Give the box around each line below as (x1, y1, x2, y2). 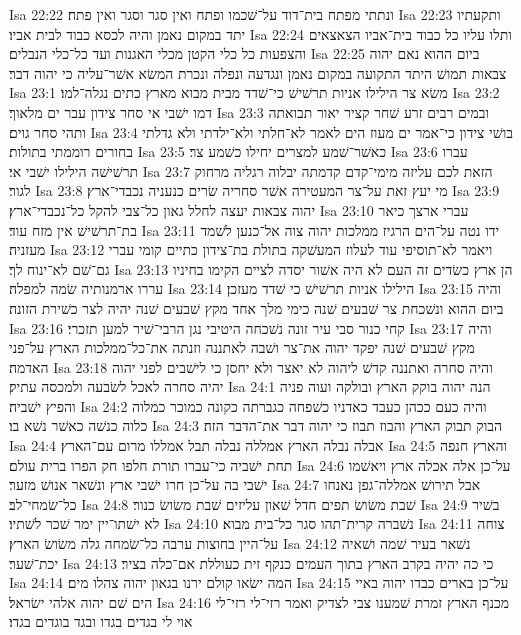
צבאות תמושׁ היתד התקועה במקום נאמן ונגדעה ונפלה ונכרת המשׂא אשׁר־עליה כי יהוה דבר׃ (9, 62, 507, 83)
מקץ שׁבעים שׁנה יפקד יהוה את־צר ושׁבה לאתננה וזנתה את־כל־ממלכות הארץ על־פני (9, 337, 475, 358)
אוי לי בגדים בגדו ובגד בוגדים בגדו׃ (9, 611, 193, 632)
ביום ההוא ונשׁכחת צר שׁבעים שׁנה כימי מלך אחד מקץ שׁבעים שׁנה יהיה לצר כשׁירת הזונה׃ (9, 297, 504, 318)
